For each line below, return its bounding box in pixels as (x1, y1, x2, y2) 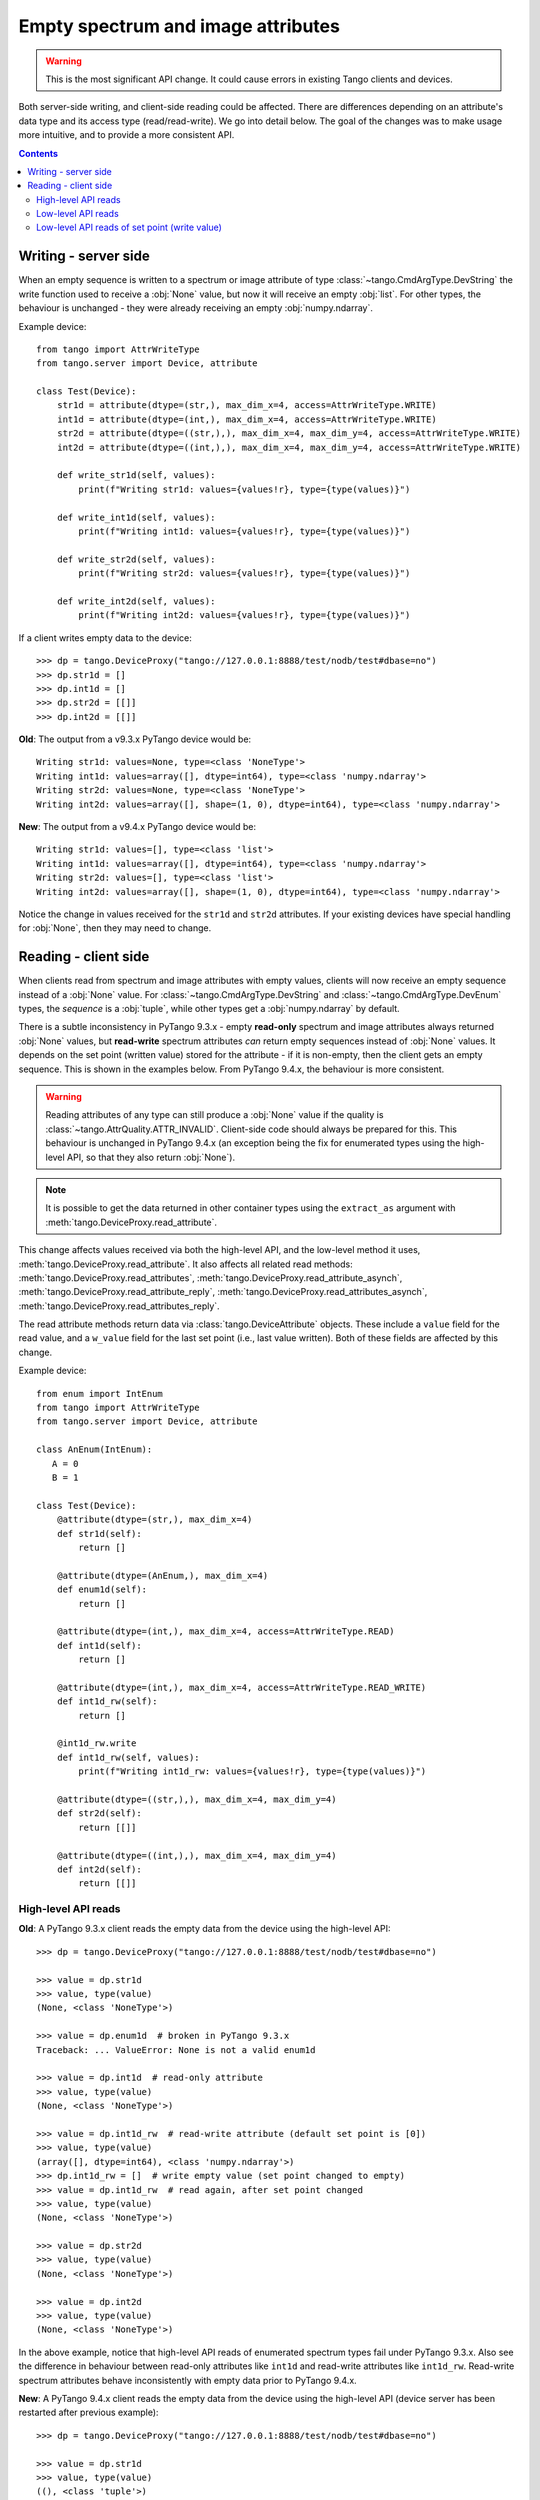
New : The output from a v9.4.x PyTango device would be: (18, 821, 257, 833)
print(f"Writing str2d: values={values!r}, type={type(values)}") (78, 568, 411, 579)
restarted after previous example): (18, 2406, 159, 2419)
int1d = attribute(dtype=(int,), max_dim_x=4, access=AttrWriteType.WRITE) (56, 413, 437, 425)
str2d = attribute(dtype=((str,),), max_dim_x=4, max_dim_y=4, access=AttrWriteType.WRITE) (56, 428, 522, 439)
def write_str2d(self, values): (56, 553, 216, 565)
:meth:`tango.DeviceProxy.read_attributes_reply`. (18, 1300, 220, 1312)
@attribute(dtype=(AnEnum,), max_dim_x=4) (56, 1570, 269, 1581)
